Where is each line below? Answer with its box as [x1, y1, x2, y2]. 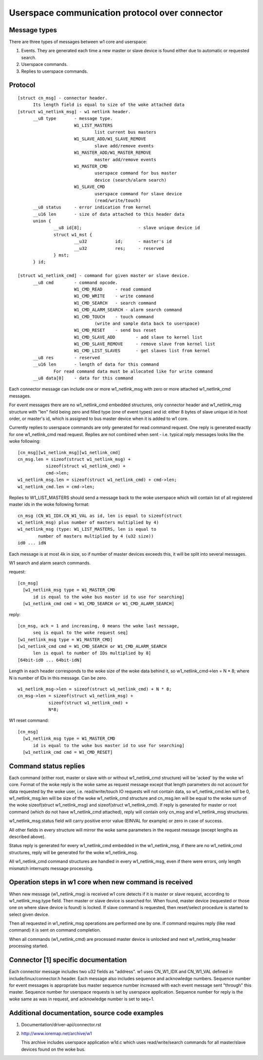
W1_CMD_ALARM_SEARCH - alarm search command [74, 307, 182, 312]
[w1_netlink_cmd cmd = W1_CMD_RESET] [22, 749, 113, 755]
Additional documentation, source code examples [9, 1009, 164, 1017]
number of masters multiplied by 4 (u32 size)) [38, 533, 154, 539]
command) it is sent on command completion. [9, 927, 101, 933]
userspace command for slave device [94, 191, 182, 196]
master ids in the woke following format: [9, 501, 90, 507]
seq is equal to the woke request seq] [33, 630, 129, 636]
